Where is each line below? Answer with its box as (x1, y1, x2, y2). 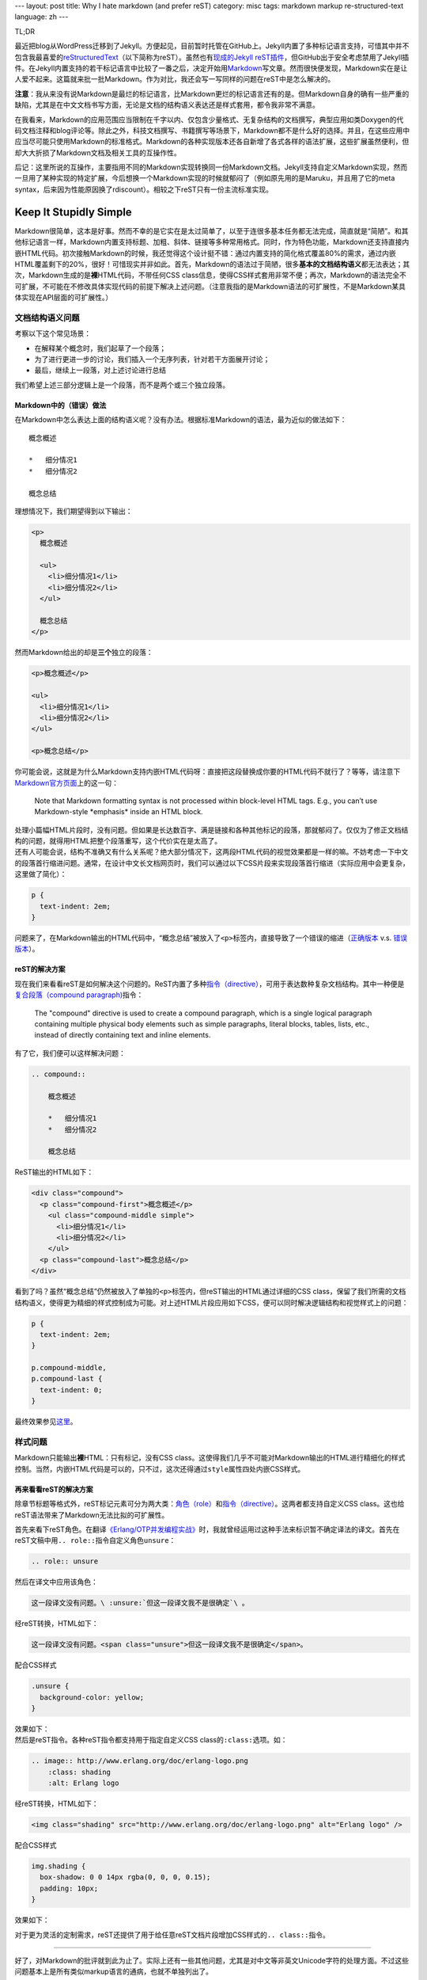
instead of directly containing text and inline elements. (34, 1030, 211, 1040)
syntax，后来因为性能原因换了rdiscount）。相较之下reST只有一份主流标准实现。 (14, 185, 273, 194)
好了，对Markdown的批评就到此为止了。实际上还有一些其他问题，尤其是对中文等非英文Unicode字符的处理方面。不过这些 (14, 1956, 410, 1966)
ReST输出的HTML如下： (14, 1167, 94, 1177)
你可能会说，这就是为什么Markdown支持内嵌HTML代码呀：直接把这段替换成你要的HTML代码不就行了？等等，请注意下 (14, 767, 401, 776)
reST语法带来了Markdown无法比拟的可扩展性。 (14, 1510, 169, 1520)
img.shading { (31, 1862, 86, 1871)
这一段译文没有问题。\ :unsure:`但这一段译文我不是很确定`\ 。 (31, 1598, 249, 1608)
